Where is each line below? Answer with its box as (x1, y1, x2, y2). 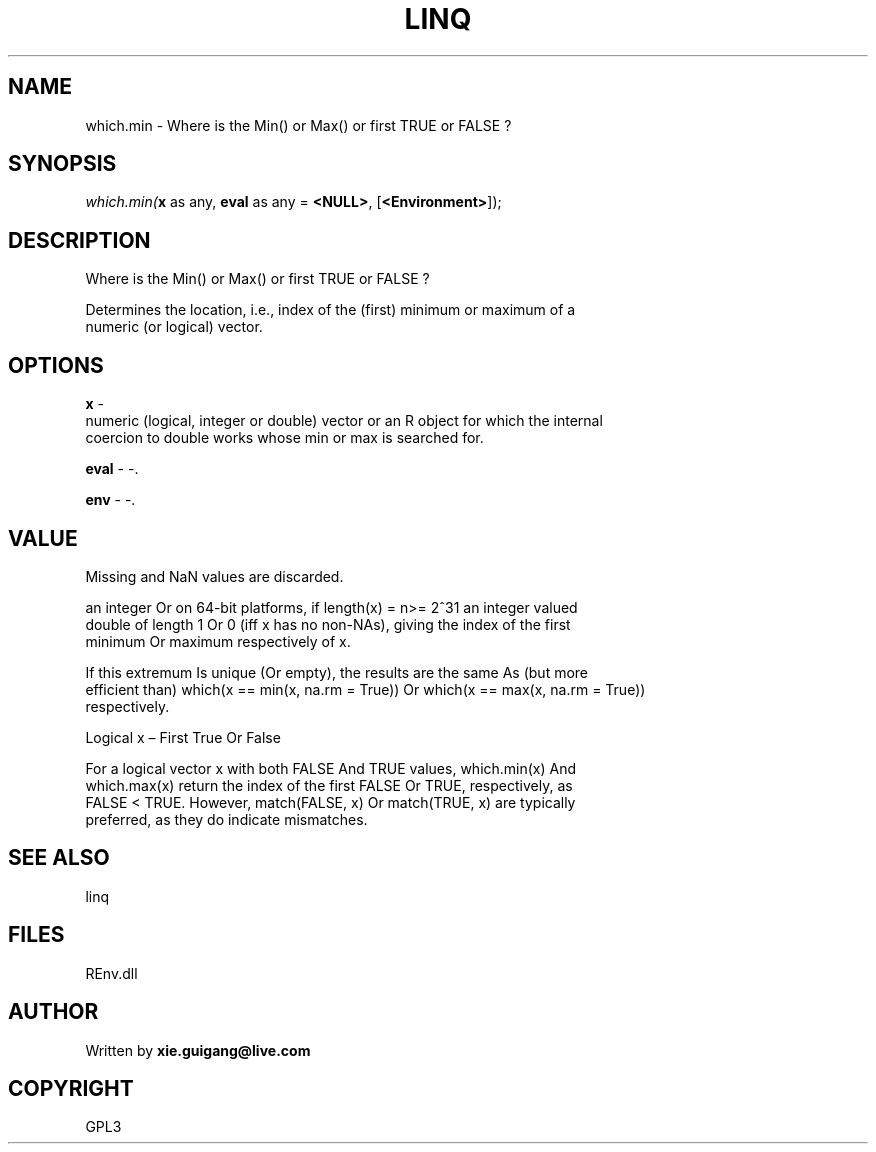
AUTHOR (8, 999, 99, 1025)
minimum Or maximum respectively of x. (85, 632, 351, 650)
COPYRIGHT (8, 1075, 134, 1101)
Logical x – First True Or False (85, 728, 281, 746)
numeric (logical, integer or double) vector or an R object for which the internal (85, 412, 603, 430)
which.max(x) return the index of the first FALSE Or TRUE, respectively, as (85, 776, 573, 794)
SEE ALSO (8, 845, 110, 871)
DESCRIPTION (8, 227, 151, 253)
